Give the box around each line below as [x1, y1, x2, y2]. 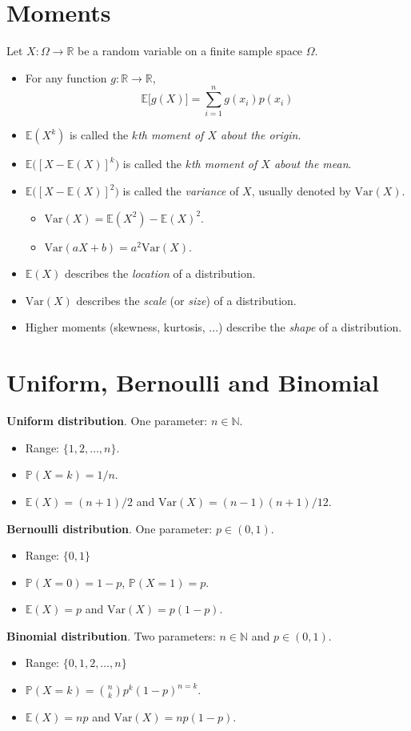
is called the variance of [122, 183, 239, 199]
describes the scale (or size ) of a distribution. [76, 291, 297, 308]
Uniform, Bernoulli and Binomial [6, 366, 379, 399]
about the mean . [273, 155, 352, 172]
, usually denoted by [251, 183, 351, 199]
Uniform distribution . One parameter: [6, 412, 208, 429]
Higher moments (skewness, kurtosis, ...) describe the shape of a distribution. [25, 319, 402, 335]
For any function [25, 69, 107, 86]
